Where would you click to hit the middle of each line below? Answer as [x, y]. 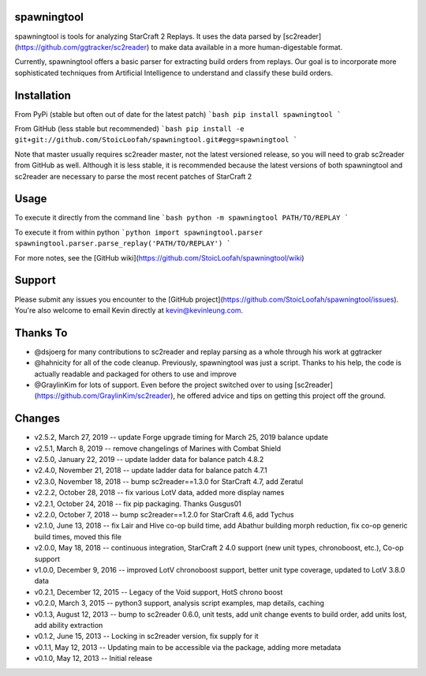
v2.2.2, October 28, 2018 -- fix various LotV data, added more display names [159, 493]
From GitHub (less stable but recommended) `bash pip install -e [129, 128]
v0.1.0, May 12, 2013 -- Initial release [93, 659]
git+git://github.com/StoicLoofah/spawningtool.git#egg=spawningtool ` [156, 140]
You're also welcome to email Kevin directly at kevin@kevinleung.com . [129, 310]
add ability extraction [69, 625]
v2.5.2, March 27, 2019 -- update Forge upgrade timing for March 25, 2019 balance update [181, 438]
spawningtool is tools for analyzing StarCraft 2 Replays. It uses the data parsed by [148, 36]
